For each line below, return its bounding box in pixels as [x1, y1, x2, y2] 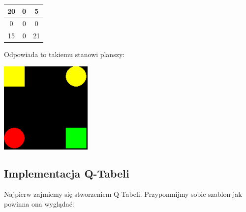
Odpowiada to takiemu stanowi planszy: [4, 49, 125, 60]
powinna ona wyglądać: [4, 198, 74, 209]
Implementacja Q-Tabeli [4, 166, 129, 181]
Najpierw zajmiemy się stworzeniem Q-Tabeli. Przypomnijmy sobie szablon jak [4, 188, 242, 199]
